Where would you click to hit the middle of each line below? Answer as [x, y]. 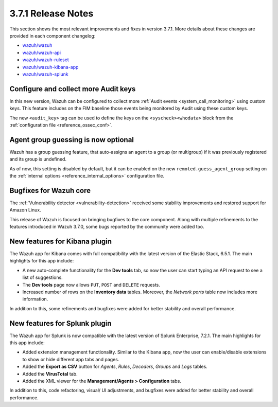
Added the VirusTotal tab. [50, 374]
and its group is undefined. [38, 159]
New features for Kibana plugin [61, 241]
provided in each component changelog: [53, 36]
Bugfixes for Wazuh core [50, 190]
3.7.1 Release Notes [51, 13]
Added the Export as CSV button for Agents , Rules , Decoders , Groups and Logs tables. [115, 367]
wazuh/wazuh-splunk [46, 74]
